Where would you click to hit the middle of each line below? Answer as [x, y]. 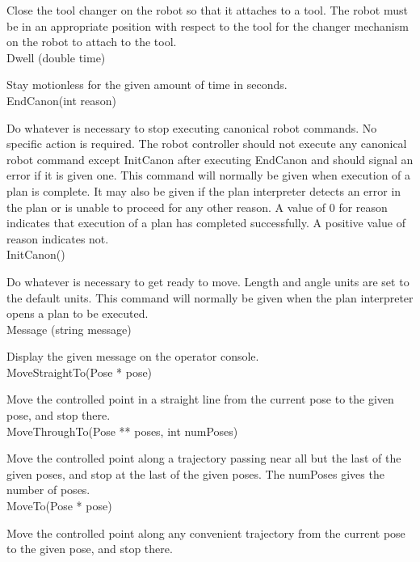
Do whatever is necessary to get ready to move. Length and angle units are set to [208, 281]
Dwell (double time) [56, 57]
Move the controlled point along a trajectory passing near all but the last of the [204, 458]
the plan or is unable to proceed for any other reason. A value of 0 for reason [197, 207]
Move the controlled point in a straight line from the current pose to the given [200, 399]
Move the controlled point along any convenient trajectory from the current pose [206, 532]
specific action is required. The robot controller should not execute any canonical [207, 144]
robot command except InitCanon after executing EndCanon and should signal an [210, 159]
